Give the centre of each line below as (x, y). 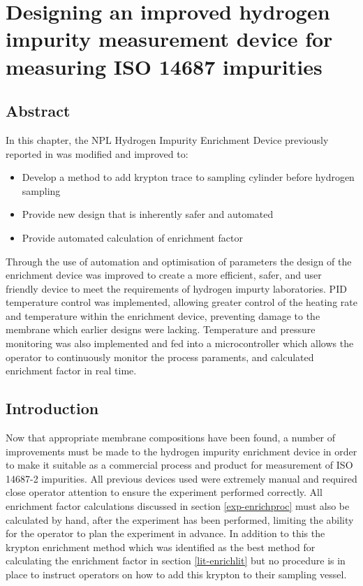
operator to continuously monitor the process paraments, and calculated (160, 357)
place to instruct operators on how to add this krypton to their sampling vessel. (176, 574)
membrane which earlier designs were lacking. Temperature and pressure (161, 329)
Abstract (38, 111)
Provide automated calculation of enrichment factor (132, 237)
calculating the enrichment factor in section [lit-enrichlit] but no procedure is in (176, 561)
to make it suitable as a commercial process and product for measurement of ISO (179, 465)
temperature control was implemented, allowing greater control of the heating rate (181, 302)
